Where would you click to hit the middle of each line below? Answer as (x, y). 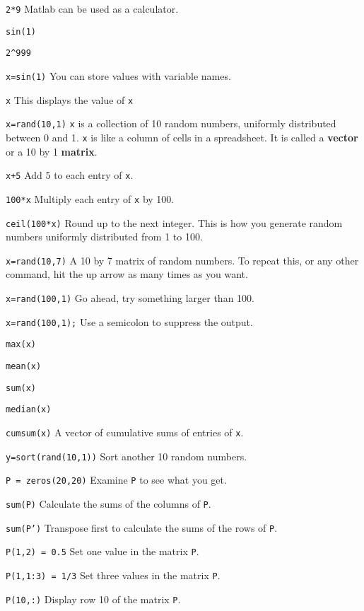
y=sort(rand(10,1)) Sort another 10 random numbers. (127, 456)
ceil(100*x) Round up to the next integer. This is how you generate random (174, 222)
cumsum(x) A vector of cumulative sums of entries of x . (125, 432)
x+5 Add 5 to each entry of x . (70, 175)
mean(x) (24, 366)
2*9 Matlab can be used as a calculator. (92, 8)
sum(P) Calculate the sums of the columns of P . (108, 503)
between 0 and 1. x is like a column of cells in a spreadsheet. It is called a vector (182, 137)
